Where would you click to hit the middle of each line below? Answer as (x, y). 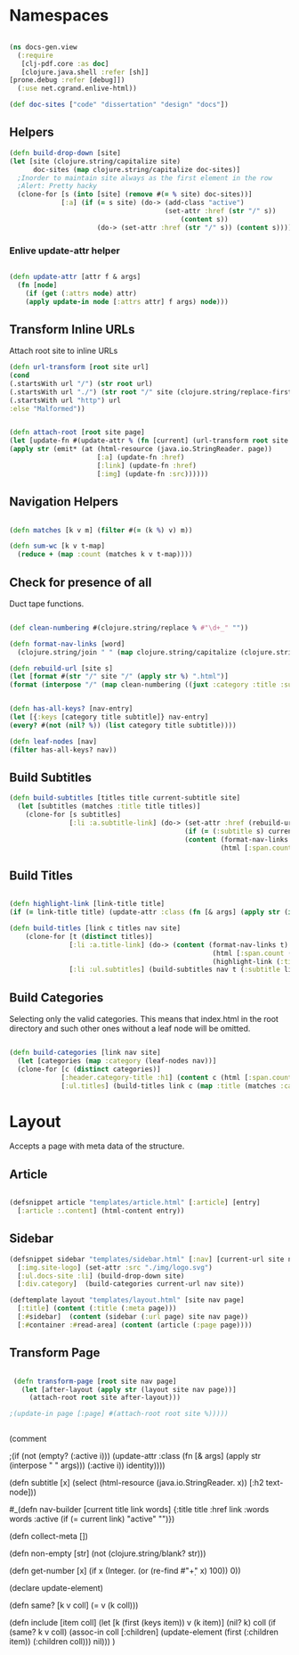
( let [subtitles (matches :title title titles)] (109, 807)
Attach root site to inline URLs (64, 351)
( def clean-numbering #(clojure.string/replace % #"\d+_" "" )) (129, 628)
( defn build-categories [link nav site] (85, 1053)
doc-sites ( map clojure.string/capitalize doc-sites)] (137, 169)
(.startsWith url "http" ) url (65, 400)
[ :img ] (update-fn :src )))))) (153, 473)
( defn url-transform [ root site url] (79, 367)
